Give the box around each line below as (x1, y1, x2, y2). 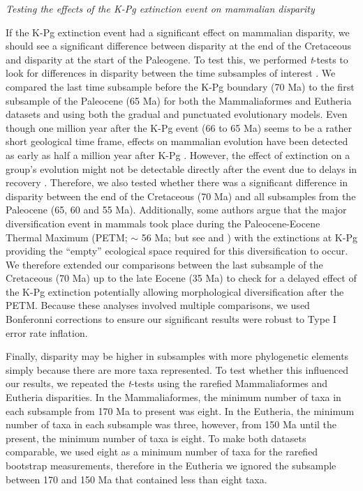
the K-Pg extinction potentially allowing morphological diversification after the (6, 284, 344, 299)
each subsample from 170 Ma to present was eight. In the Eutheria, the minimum (6, 403, 355, 418)
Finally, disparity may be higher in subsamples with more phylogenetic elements (6, 349, 349, 363)
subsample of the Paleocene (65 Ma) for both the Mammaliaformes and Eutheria (6, 93, 352, 107)
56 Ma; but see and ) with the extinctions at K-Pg (141, 229, 357, 244)
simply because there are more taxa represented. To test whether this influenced (6, 362, 348, 377)
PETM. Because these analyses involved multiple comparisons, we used (6, 298, 310, 312)
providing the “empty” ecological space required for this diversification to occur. (6, 243, 348, 258)
